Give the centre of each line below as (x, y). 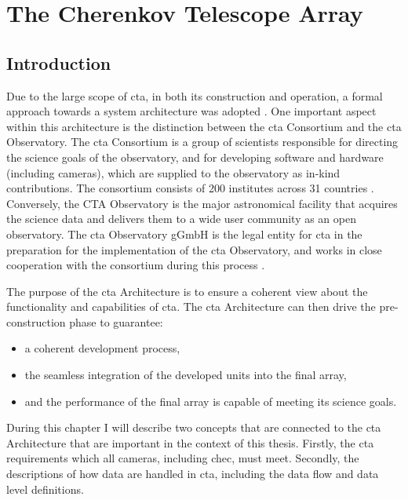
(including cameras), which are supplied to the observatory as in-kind (173, 172)
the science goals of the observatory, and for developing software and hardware (195, 157)
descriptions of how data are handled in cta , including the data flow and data (193, 474)
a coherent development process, (102, 348)
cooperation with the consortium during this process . (136, 265)
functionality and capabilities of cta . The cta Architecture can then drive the (191, 307)
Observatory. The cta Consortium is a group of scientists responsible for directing (202, 142)
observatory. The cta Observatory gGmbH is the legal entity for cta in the (184, 234)
